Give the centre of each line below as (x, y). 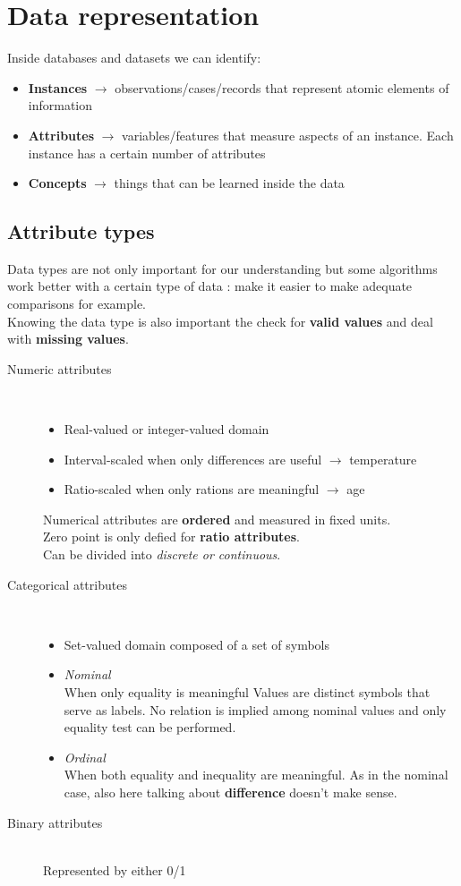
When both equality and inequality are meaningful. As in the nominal (256, 775)
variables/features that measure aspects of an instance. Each (288, 135)
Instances (58, 87)
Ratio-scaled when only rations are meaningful (192, 489)
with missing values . (68, 339)
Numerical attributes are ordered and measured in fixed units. (217, 519)
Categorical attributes (67, 584)
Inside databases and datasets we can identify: (134, 58)
